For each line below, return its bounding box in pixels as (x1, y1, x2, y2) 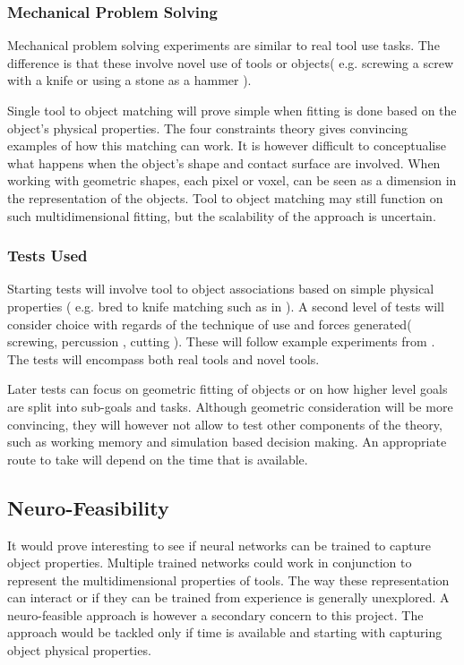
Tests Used (7, 244, 88, 267)
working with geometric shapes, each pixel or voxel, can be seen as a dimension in (7, 171, 457, 190)
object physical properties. (7, 641, 151, 660)
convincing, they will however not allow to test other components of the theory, (7, 414, 443, 433)
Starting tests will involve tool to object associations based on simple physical (7, 279, 434, 298)
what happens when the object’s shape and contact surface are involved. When (7, 153, 441, 172)
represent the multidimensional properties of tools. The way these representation (7, 570, 450, 589)
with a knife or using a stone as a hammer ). (7, 71, 252, 90)
